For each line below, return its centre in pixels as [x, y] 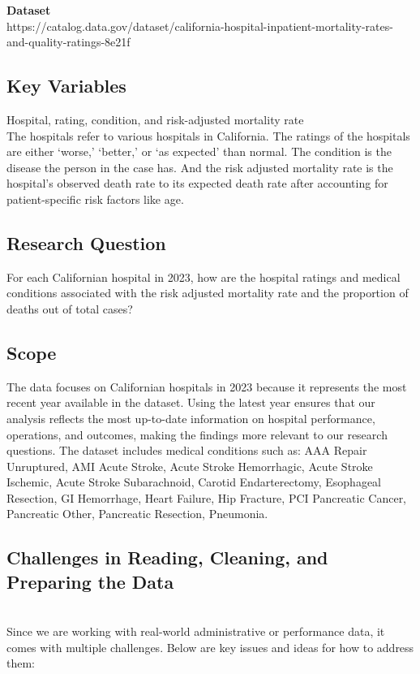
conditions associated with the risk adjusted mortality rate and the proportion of [208, 293]
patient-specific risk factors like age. [95, 199]
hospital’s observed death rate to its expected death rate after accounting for [197, 183]
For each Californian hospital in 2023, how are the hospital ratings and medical [204, 277]
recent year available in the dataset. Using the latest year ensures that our [191, 402]
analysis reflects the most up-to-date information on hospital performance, [191, 418]
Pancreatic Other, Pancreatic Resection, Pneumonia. [137, 514]
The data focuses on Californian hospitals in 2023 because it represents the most [207, 386]
